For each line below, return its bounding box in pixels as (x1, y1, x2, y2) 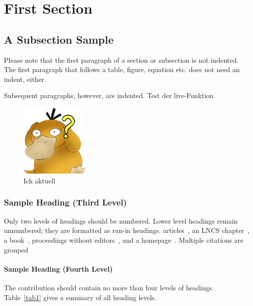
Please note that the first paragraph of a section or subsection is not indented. (4, 54, 239, 65)
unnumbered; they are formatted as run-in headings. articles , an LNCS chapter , (4, 225, 250, 235)
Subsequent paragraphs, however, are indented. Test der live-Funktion (4, 90, 214, 101)
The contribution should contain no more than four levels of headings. (4, 282, 214, 292)
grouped (4, 244, 28, 255)
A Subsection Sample (4, 31, 114, 47)
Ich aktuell (23, 175, 55, 185)
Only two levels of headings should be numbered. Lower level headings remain (4, 215, 238, 226)
